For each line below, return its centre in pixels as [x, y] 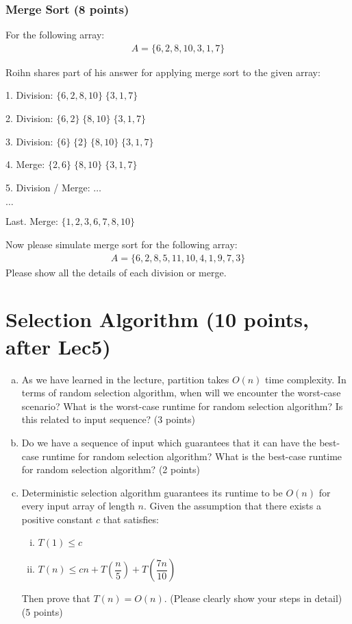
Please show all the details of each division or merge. [116, 272]
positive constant [57, 519]
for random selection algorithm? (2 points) [111, 469]
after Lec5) [58, 346]
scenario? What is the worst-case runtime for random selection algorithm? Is [182, 406]
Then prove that [56, 598]
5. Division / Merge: [48, 187]
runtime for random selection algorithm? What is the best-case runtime [192, 456]
